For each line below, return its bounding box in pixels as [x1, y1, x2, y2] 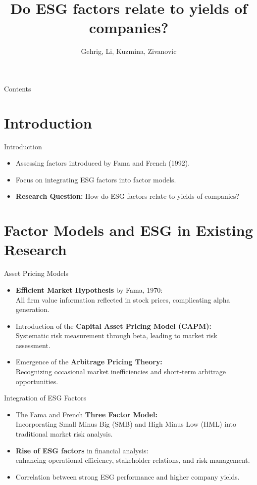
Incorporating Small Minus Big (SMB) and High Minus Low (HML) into [15, 419, 236, 429]
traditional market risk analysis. [15, 429, 113, 439]
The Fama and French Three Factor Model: [15, 409, 157, 419]
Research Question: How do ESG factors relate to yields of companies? [15, 191, 240, 201]
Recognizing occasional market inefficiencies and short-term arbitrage [15, 366, 226, 377]
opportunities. [15, 376, 58, 386]
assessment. [15, 340, 51, 350]
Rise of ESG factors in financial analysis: [15, 445, 149, 455]
